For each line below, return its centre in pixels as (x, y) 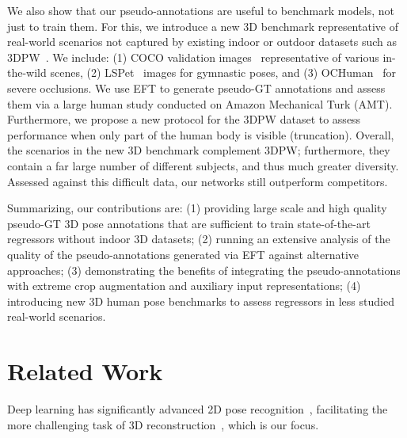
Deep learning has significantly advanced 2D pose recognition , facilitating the (198, 409)
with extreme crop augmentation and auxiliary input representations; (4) (184, 286)
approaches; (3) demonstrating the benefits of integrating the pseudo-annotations (204, 270)
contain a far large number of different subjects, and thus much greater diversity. (203, 165)
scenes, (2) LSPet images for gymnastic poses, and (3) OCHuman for (223, 72)
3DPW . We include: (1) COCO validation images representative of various (193, 57)
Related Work (85, 371)
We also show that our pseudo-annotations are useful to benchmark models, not (201, 10)
